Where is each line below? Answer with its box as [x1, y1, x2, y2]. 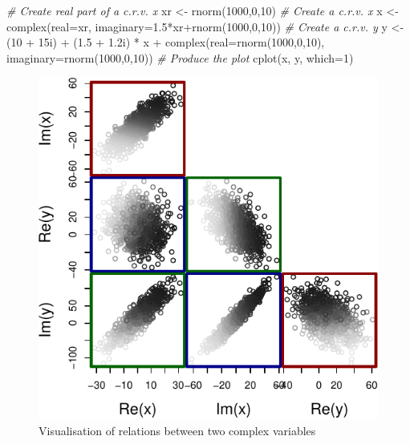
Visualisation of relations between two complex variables [39, 422, 316, 439]
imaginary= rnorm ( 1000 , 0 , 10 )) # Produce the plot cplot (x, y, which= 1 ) [6, 49, 354, 66]
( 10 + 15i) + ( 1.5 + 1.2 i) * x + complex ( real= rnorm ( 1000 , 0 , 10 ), [6, 34, 325, 50]
